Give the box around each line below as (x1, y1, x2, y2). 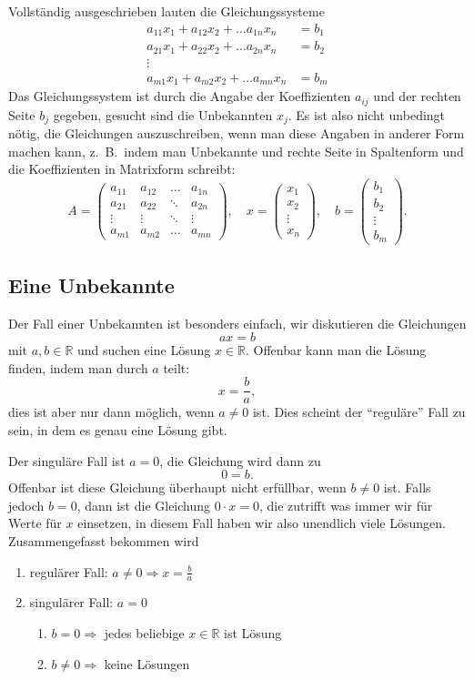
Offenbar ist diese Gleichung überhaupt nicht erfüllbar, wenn (8, 478, 347, 497)
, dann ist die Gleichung (76, 495, 211, 514)
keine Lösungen (104, 654, 190, 673)
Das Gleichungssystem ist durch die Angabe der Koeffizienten (8, 86, 351, 106)
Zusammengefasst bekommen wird (8, 531, 199, 550)
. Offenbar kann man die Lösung (245, 340, 427, 360)
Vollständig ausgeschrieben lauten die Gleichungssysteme (8, 2, 325, 20)
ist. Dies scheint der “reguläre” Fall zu (252, 402, 466, 421)
